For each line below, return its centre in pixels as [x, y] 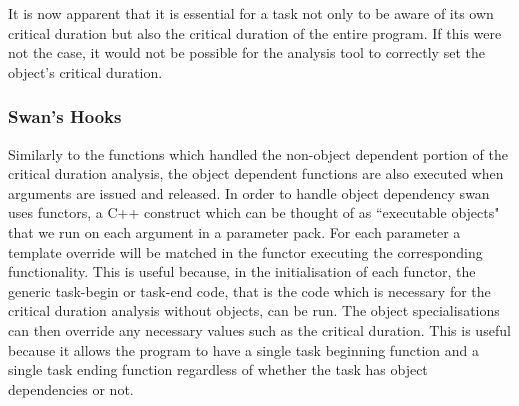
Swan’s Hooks [65, 116]
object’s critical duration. [85, 71]
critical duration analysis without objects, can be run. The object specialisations [254, 310]
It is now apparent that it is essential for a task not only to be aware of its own [251, 13]
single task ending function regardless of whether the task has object [218, 369]
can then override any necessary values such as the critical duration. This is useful [259, 329]
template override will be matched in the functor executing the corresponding [245, 251]
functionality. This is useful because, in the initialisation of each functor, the [242, 271]
